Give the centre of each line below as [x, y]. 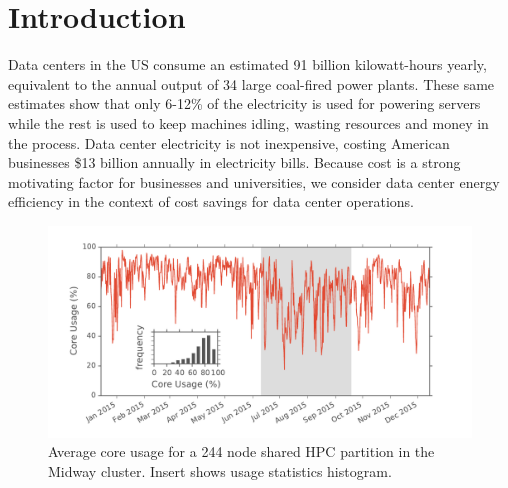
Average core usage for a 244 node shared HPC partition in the [241, 451]
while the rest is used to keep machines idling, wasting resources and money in [248, 122]
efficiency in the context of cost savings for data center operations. [211, 201]
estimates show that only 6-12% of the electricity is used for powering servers [244, 103]
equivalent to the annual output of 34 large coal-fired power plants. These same [251, 83]
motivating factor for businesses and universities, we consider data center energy [254, 181]
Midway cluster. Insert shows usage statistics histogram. [220, 471]
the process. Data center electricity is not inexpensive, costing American [229, 142]
